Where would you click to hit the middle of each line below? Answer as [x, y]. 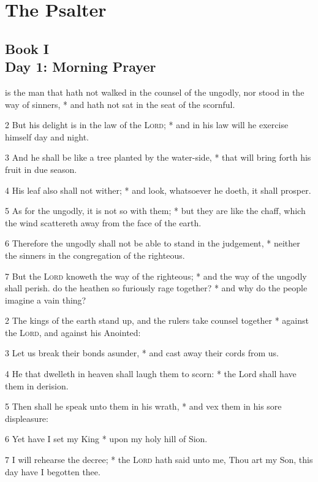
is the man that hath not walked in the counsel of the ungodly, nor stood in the [155, 92]
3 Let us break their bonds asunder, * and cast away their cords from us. [142, 353]
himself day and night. [47, 136]
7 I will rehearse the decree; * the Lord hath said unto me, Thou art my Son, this [159, 460]
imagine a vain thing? [46, 300]
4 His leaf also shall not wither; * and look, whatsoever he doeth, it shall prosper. [158, 190]
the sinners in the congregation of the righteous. [95, 255]
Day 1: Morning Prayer [81, 67]
